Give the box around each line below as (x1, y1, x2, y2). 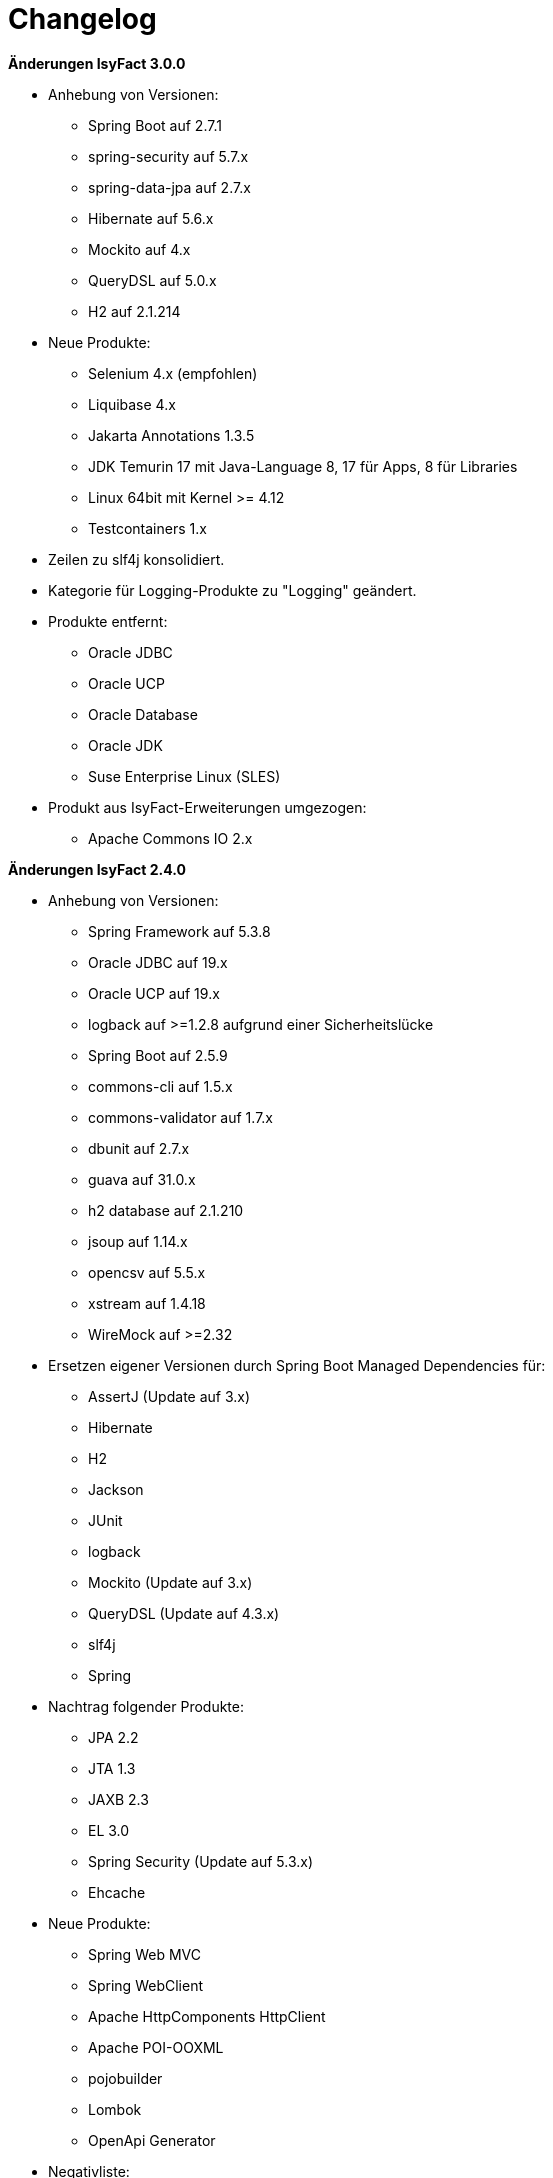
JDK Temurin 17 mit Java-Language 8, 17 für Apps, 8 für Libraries (88, 457, 518, 475)
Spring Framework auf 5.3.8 (88, 922, 271, 940)
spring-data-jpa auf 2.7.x (88, 178, 251, 196)
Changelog (8, 2, 157, 36)
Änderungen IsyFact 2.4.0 (8, 860, 186, 878)
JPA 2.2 (88, 1728, 139, 1746)
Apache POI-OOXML (88, 2038, 224, 2056)
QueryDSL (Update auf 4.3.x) (88, 1604, 280, 1622)
